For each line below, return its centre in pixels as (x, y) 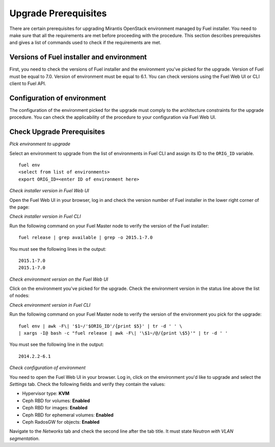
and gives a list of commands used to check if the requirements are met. (85, 43)
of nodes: (20, 295)
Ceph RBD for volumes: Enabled (56, 400)
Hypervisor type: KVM (46, 394)
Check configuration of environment (48, 368)
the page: (20, 207)
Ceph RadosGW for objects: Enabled (61, 422)
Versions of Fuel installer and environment (78, 57)
